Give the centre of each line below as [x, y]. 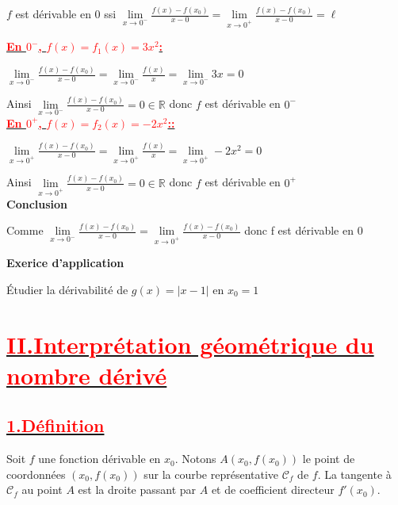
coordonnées [36, 474]
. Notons [195, 459]
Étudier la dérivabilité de [67, 289]
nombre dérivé [87, 375]
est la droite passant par [137, 490]
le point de [329, 459]
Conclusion [37, 203]
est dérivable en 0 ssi [66, 14]
